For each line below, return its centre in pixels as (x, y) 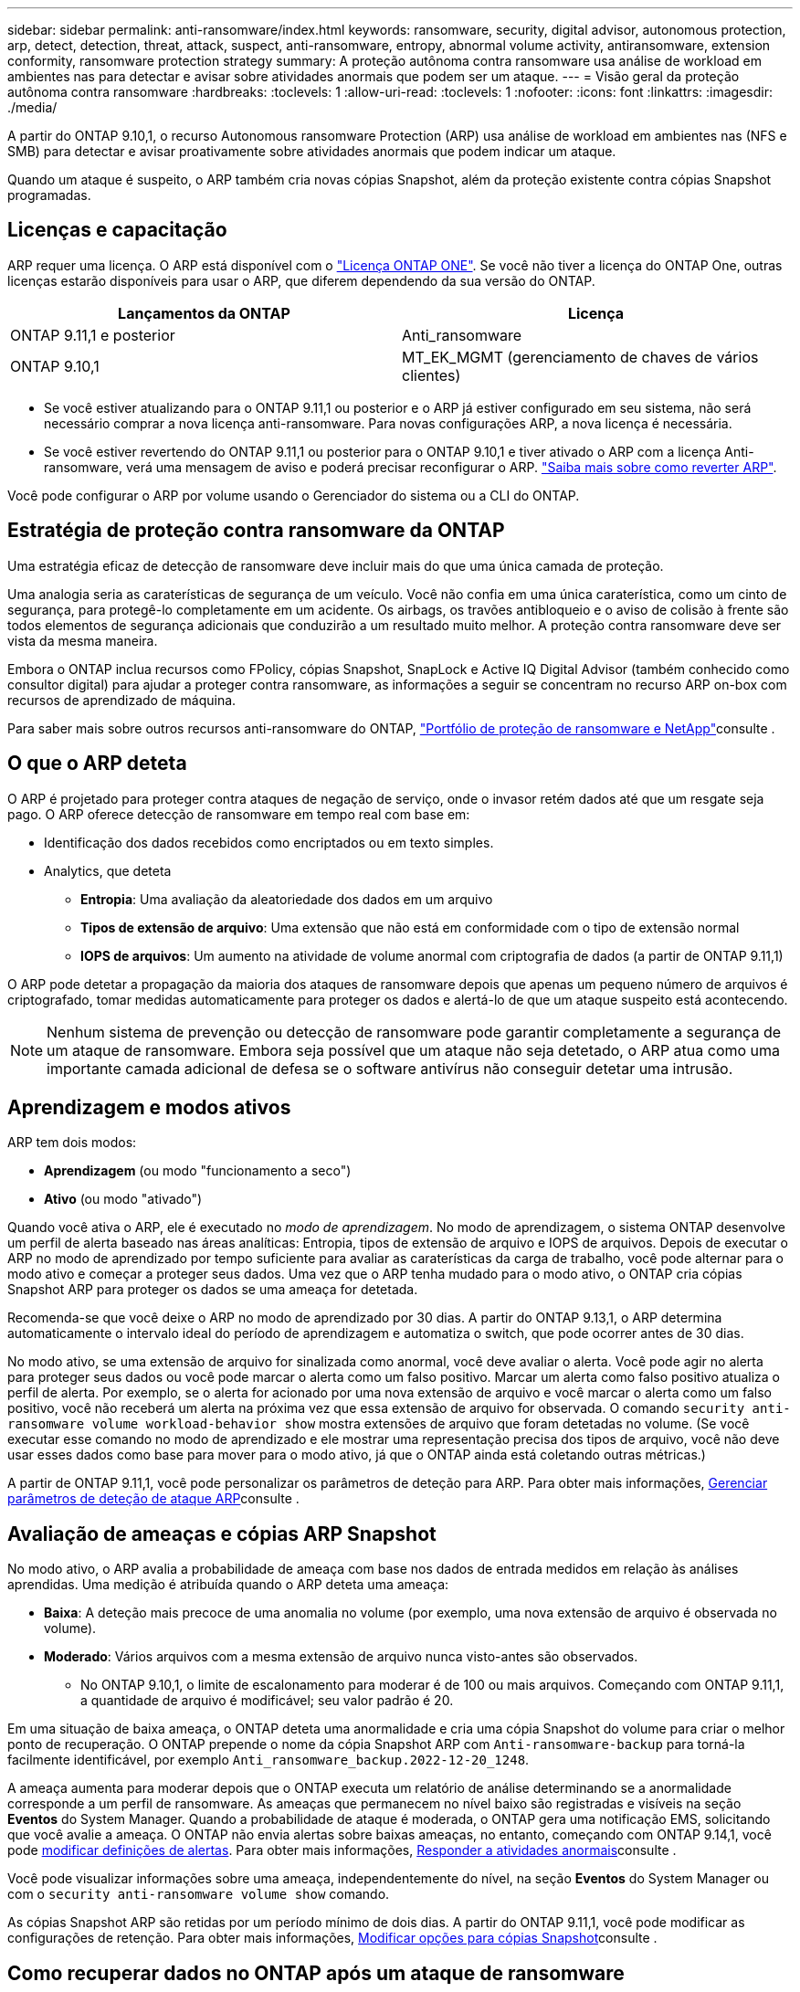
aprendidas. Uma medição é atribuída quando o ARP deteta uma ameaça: (228, 1585)
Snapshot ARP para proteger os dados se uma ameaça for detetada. (213, 1290)
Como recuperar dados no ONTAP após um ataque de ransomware (316, 1973)
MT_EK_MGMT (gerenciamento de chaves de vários (580, 357)
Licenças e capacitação (117, 230)
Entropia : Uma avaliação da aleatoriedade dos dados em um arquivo (287, 899)
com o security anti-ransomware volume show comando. (199, 1894)
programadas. (49, 195)
